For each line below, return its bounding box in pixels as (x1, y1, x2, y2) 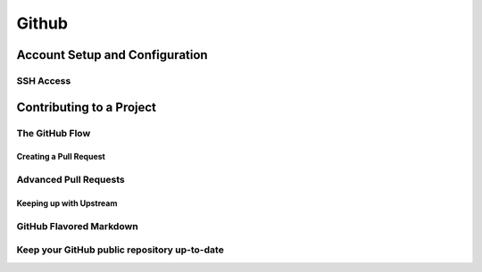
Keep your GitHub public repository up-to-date (16, 243, 225, 256)
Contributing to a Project (16, 99, 156, 115)
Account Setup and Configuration (16, 47, 209, 62)
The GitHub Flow (16, 127, 91, 139)
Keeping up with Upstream (16, 197, 118, 209)
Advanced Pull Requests (16, 174, 125, 186)
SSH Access (16, 74, 71, 87)
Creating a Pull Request (16, 152, 106, 162)
